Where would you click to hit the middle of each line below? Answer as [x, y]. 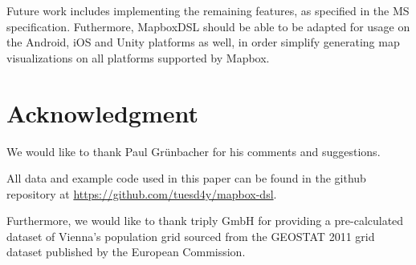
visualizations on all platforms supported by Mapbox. [138, 57]
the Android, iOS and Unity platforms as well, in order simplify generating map [203, 42]
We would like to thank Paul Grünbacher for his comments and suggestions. [194, 151]
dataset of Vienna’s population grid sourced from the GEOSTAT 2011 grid [191, 236]
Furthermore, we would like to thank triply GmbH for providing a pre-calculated [205, 221]
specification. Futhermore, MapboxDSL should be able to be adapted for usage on [208, 26]
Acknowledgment [102, 112]
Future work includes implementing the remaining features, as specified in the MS [208, 10]
